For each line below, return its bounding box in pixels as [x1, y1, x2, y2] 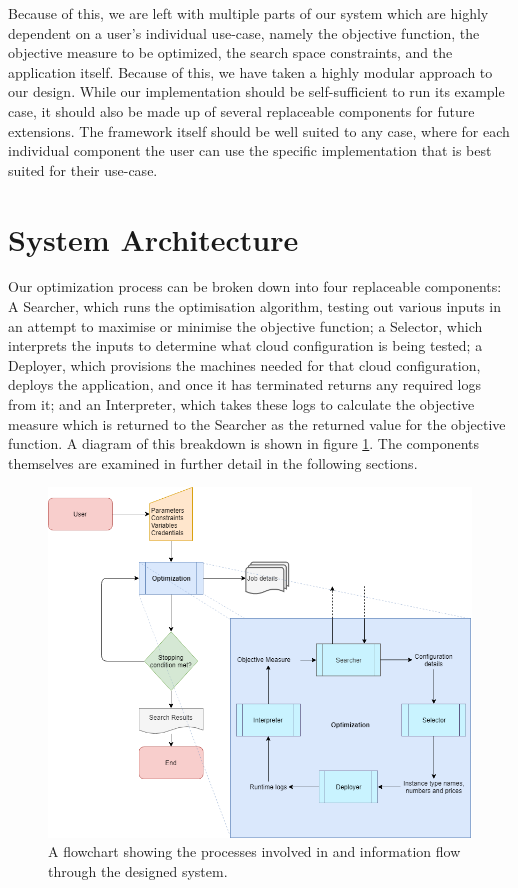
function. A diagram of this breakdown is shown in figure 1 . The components [8, 433, 480, 454]
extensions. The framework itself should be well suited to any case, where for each [8, 120, 510, 141]
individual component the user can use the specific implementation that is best [8, 140, 492, 161]
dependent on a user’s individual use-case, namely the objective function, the [8, 22, 480, 43]
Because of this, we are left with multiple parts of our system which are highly [8, 3, 489, 23]
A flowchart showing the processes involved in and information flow [48, 841, 461, 862]
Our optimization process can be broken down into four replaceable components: [8, 276, 502, 297]
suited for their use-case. [8, 159, 158, 180]
